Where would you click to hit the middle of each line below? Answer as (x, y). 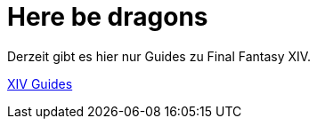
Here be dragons (108, 17)
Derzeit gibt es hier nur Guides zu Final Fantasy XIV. (159, 56)
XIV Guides (40, 83)
